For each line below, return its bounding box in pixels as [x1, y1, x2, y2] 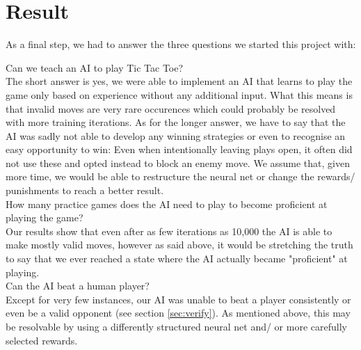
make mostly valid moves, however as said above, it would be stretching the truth [6, 237, 353, 252]
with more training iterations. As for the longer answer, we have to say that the [6, 115, 346, 129]
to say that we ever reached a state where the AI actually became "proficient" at [6, 251, 348, 266]
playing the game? [6, 210, 83, 225]
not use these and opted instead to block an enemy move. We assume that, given [6, 155, 350, 170]
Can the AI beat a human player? [6, 278, 150, 293]
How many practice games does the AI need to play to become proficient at [6, 196, 328, 211]
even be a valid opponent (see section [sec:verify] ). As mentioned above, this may [6, 305, 351, 320]
